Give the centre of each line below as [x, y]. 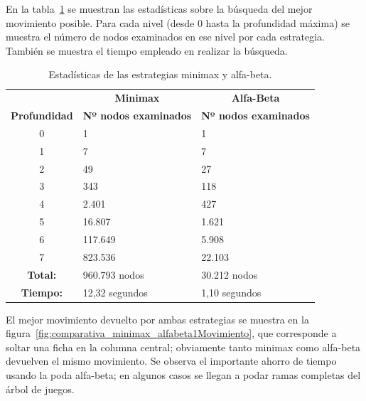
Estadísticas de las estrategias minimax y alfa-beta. [160, 74]
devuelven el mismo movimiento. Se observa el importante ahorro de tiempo [171, 361]
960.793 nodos [113, 274]
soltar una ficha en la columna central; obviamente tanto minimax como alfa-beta [183, 347]
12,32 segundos [115, 292]
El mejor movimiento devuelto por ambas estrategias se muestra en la [157, 319]
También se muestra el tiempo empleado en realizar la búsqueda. [147, 50]
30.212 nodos [230, 274]
